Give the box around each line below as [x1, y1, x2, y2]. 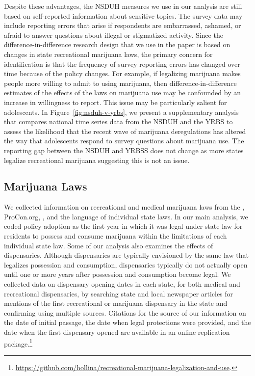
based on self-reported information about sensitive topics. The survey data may [4, 10, 243, 21]
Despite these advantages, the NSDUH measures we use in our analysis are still [4, 1, 242, 11]
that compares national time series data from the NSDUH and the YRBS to [4, 116, 233, 127]
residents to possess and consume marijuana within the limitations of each [4, 231, 227, 241]
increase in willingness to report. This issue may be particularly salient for [4, 97, 227, 107]
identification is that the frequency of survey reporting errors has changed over [4, 58, 240, 69]
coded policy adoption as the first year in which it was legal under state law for [4, 221, 243, 231]
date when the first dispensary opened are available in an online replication [4, 327, 230, 337]
